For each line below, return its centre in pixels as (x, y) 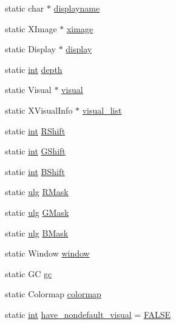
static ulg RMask (37, 192)
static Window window (47, 253)
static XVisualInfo (39, 110)
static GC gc (29, 273)
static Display (30, 49)
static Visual (28, 90)
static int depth (34, 69)
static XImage (31, 28)
